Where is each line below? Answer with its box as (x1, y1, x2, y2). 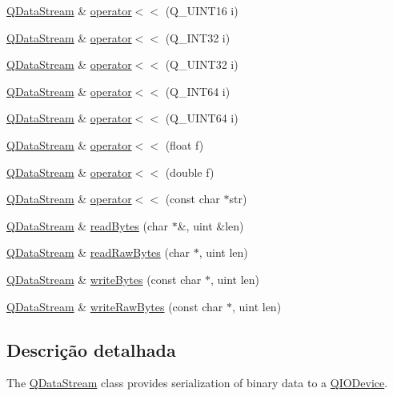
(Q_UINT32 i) (165, 56, 239, 73)
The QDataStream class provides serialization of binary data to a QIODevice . (6, 374, 388, 391)
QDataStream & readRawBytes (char (6, 244, 190, 261)
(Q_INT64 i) (165, 82, 231, 99)
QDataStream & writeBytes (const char (6, 270, 202, 287)
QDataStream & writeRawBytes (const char (6, 298, 223, 314)
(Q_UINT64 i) (165, 110, 239, 126)
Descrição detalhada (6, 337, 176, 362)
